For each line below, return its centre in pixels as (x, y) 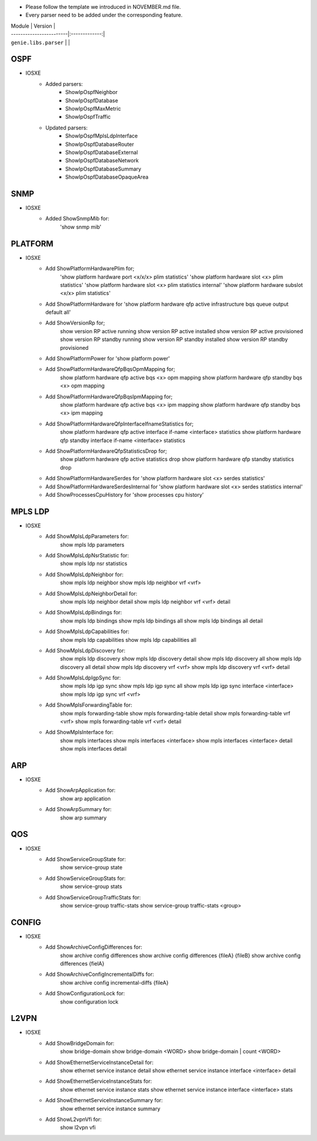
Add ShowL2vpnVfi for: (74, 1119)
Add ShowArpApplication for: (80, 790)
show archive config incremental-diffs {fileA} (114, 982)
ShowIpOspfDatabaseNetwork (102, 160)
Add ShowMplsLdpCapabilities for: (87, 631)
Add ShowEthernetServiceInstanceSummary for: (104, 1100)
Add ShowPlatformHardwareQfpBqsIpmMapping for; (109, 396)
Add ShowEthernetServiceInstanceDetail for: (100, 1062)
